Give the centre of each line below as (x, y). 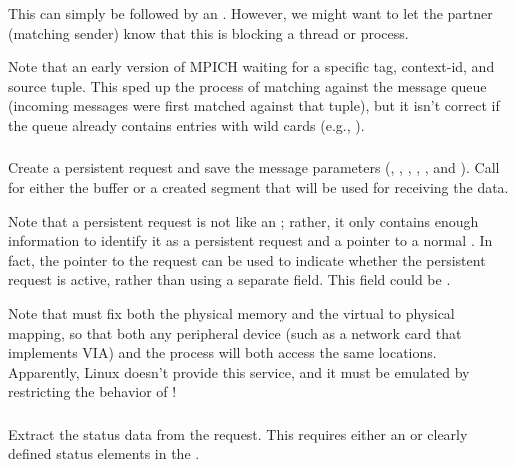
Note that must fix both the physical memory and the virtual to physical (231, 312)
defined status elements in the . (104, 453)
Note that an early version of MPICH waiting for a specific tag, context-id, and (251, 66)
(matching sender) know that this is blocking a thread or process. (208, 32)
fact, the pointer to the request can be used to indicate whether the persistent (247, 259)
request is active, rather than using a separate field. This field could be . (229, 279)
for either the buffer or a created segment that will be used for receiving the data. (258, 187)
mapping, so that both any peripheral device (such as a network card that (235, 332)
